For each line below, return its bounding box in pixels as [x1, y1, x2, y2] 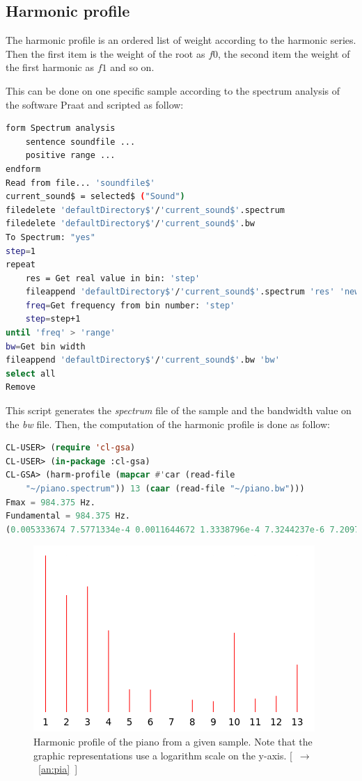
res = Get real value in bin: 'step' [25, 273, 200, 283]
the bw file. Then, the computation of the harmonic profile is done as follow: [6, 416, 330, 431]
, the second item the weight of [218, 46, 350, 61]
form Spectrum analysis [6, 123, 116, 134]
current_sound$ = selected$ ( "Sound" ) [6, 191, 185, 202]
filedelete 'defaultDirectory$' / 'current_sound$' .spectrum [6, 205, 285, 215]
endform [6, 164, 41, 174]
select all [6, 368, 56, 379]
